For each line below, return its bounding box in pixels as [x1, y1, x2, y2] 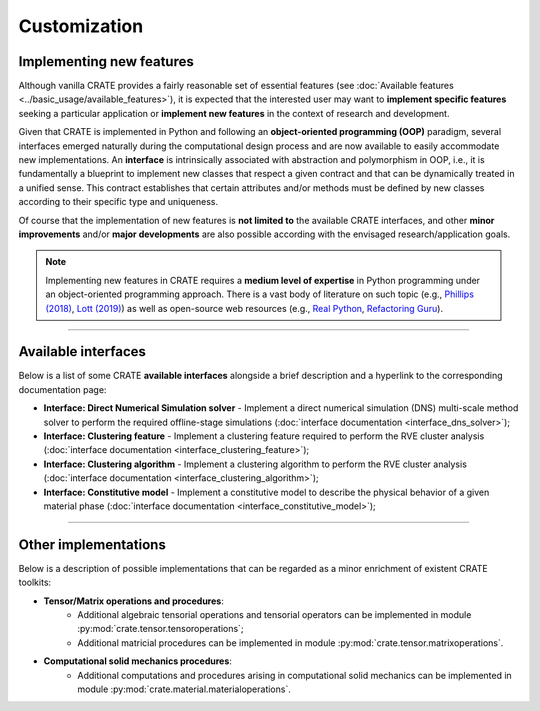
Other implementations [18, 536, 167, 553]
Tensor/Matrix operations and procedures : [43, 595, 224, 607]
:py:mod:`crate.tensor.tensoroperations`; [77, 623, 244, 635]
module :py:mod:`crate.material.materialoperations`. [77, 683, 292, 695]
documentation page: [18, 383, 107, 395]
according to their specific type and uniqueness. [18, 196, 219, 208]
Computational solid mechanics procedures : [43, 655, 232, 667]
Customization [18, 15, 144, 37]
